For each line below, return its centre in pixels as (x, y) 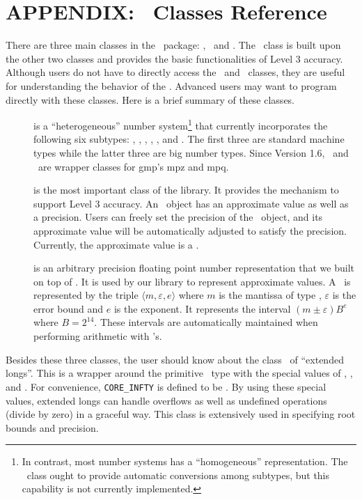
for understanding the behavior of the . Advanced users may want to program (171, 85)
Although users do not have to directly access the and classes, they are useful (175, 72)
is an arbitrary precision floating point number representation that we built (194, 268)
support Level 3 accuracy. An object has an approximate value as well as (191, 203)
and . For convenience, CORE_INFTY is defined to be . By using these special (166, 386)
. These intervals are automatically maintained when (206, 322)
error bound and (69, 308)
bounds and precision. (52, 427)
